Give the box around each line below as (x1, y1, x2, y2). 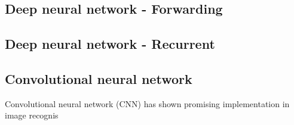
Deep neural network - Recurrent (5, 35, 215, 53)
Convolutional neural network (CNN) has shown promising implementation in (5, 97, 290, 110)
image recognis (5, 109, 59, 121)
